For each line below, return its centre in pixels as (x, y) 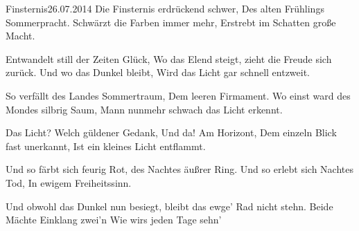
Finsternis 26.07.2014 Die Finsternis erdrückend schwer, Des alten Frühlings (165, 8)
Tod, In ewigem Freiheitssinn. (69, 182)
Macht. (20, 36)
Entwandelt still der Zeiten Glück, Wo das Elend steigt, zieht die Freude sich (169, 58)
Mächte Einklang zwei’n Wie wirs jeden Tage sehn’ (114, 220)
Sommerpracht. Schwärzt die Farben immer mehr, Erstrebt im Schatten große (171, 22)
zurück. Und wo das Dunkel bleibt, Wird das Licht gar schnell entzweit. (158, 72)
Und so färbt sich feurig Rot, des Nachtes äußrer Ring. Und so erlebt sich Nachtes (179, 169)
